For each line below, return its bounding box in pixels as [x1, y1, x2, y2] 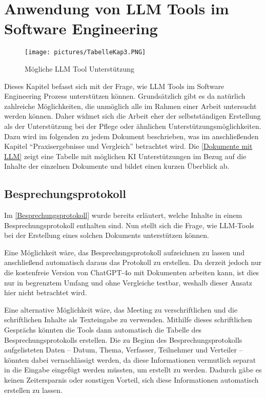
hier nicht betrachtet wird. [4, 287, 87, 298]
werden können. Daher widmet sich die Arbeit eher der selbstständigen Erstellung [4, 111, 261, 121]
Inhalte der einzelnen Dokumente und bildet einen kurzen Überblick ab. [4, 161, 230, 171]
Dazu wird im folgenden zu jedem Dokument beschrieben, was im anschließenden [4, 130, 259, 141]
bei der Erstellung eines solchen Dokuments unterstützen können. [4, 230, 209, 240]
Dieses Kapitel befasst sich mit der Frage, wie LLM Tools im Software [4, 80, 224, 91]
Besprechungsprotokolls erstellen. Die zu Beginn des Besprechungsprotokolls [4, 334, 242, 345]
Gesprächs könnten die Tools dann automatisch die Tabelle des [4, 324, 202, 335]
